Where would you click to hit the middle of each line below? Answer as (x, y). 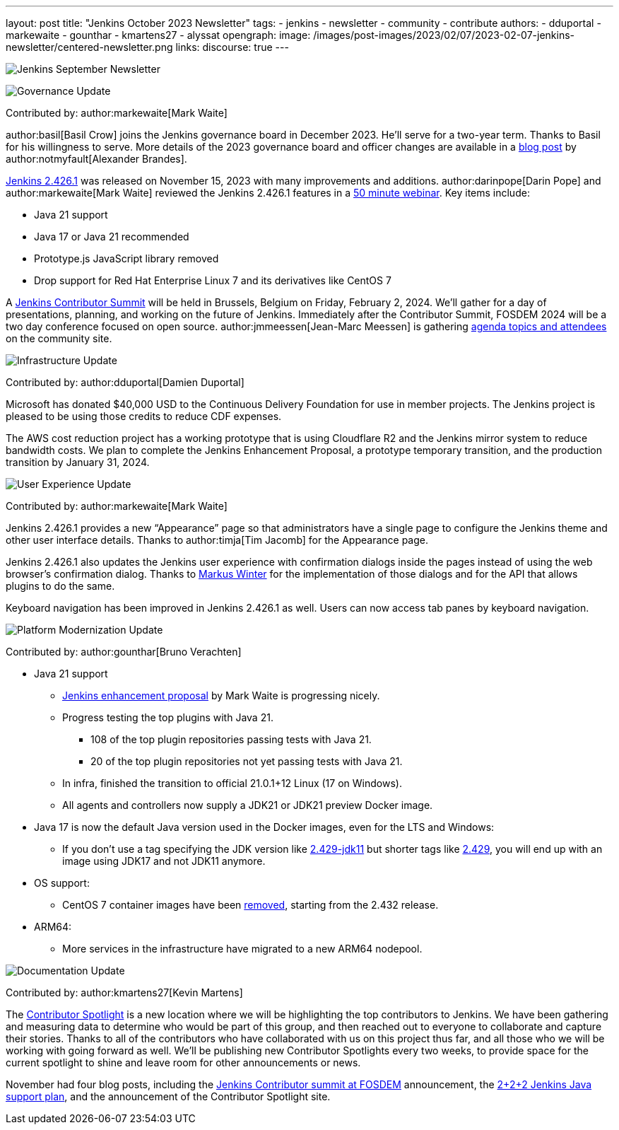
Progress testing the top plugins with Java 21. (168, 717)
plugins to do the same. (60, 586)
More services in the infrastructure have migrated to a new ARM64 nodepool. (242, 949)
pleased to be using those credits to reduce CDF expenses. (144, 416)
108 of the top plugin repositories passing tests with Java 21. (231, 739)
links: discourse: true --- (232, 47)
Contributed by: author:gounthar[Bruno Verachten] (124, 652)
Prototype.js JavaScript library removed (126, 258)
